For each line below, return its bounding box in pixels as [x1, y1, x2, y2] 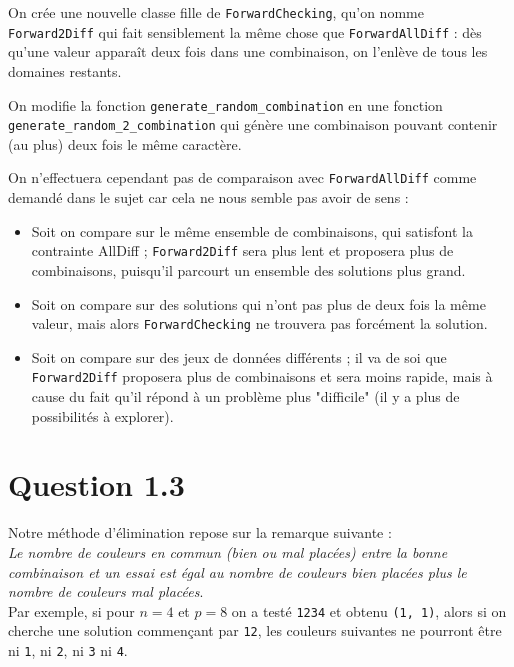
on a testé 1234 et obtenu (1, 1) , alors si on [231, 600, 507, 621]
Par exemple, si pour [8, 600, 135, 621]
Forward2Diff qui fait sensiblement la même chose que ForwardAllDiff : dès [8, 21, 482, 42]
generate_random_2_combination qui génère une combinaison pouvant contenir [8, 114, 498, 135]
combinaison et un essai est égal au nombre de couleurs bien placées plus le [8, 561, 467, 582]
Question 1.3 [8, 464, 185, 505]
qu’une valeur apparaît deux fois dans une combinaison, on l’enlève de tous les [8, 41, 488, 62]
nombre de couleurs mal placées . [8, 581, 204, 602]
